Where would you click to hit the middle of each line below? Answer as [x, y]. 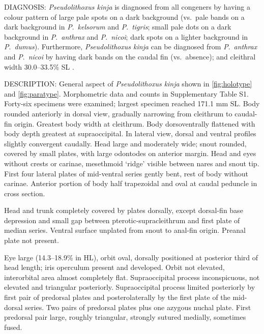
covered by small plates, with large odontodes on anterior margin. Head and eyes [130, 153]
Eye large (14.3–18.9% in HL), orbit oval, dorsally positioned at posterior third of [131, 257]
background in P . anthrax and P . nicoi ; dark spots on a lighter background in [126, 36]
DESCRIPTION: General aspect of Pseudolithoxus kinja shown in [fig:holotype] [128, 84]
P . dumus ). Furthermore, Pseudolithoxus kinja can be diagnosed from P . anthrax [131, 47]
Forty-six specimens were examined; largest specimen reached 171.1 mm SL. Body [132, 103]
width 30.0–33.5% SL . [39, 66]
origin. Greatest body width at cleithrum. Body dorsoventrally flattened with [135, 123]
